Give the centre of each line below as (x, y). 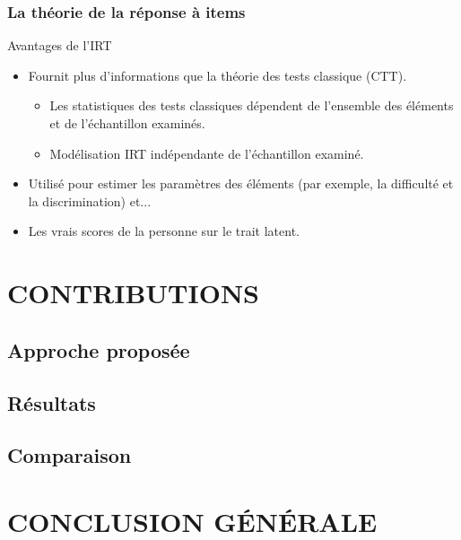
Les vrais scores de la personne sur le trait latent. (164, 231)
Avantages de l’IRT (60, 45)
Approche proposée (99, 349)
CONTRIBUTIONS (134, 293)
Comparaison (70, 455)
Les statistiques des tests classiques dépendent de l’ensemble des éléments (252, 105)
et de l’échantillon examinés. (127, 123)
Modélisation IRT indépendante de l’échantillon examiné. (207, 153)
